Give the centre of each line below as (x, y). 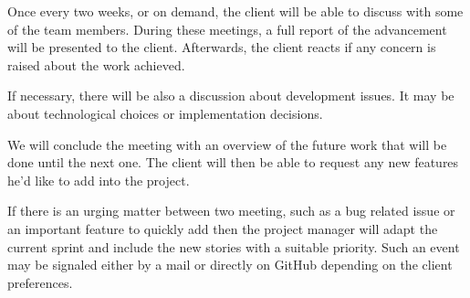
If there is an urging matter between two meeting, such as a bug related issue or (231, 211)
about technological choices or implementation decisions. (165, 113)
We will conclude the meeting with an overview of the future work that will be (227, 144)
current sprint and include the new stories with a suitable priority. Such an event (234, 246)
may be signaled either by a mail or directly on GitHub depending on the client (230, 265)
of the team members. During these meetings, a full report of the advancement (227, 29)
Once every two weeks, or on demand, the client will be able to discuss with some (235, 11)
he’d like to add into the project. (99, 180)
